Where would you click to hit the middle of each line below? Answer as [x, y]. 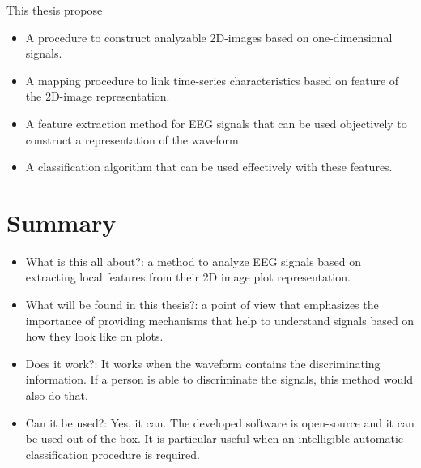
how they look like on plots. [94, 336]
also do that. [57, 395]
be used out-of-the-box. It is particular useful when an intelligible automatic [215, 438]
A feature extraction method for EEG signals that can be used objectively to [216, 123]
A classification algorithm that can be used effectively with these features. [209, 167]
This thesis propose [55, 10]
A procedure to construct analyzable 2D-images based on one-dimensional [209, 37]
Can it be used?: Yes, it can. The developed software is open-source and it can [220, 422]
